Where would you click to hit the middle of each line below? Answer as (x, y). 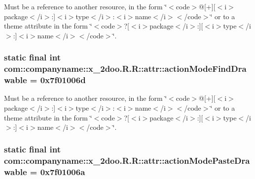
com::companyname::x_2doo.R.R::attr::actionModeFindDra (125, 69)
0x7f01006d (63, 80)
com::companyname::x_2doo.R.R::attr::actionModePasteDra (127, 160)
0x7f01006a (63, 171)
